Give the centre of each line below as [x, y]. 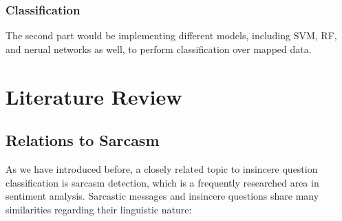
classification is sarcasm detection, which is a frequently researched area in [162, 182]
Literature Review [94, 96]
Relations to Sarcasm [83, 140]
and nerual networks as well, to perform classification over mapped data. [159, 49]
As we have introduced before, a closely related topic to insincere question [162, 168]
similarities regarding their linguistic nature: [99, 209]
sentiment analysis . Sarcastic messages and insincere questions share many [162, 196]
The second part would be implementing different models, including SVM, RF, [171, 35]
